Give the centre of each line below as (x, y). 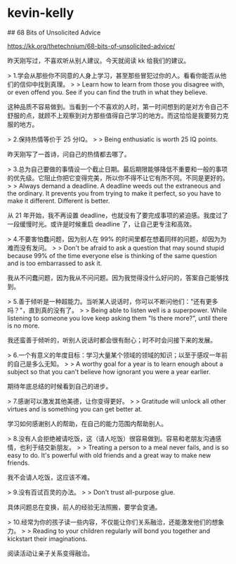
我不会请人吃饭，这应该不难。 (50, 477)
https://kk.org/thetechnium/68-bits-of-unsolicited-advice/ (91, 46)
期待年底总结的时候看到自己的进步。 (60, 386)
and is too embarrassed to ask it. (55, 263)
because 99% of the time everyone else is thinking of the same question (112, 255)
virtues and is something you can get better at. (75, 409)
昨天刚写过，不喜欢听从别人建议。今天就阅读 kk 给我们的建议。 (99, 60)
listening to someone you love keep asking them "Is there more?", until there (118, 318)
